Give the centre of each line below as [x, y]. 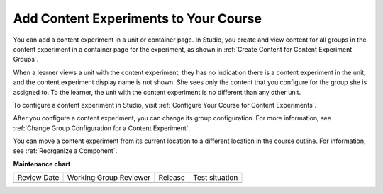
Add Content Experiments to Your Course [138, 18]
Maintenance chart [42, 164]
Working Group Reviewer [109, 178]
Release [172, 178]
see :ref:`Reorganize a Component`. [65, 151]
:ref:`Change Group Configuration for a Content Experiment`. [102, 128]
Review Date [38, 178]
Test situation [215, 178]
